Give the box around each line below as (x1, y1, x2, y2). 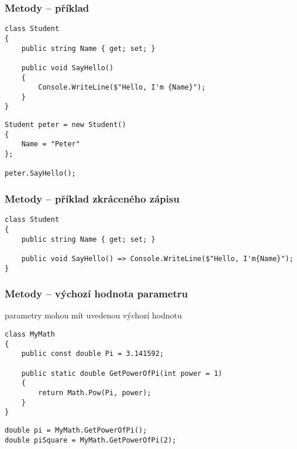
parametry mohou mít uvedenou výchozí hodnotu (5, 309, 182, 321)
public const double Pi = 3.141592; (21, 349, 164, 358)
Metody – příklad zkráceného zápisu (5, 191, 179, 205)
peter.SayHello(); (5, 169, 76, 178)
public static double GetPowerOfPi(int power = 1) (21, 369, 223, 378)
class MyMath (5, 330, 55, 339)
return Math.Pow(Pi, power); (38, 388, 151, 397)
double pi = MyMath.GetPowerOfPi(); (5, 426, 147, 434)
